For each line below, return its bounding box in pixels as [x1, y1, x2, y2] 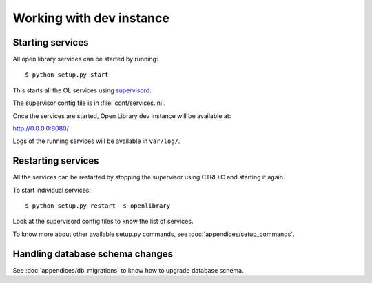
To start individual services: [12, 186, 91, 194]
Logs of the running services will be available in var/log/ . [12, 137, 180, 145]
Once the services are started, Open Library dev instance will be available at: [12, 111, 231, 120]
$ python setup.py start [25, 71, 109, 79]
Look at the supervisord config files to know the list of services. [12, 217, 194, 226]
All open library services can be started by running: [12, 55, 158, 64]
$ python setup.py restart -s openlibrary [25, 202, 171, 210]
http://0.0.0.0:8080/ [12, 124, 69, 133]
